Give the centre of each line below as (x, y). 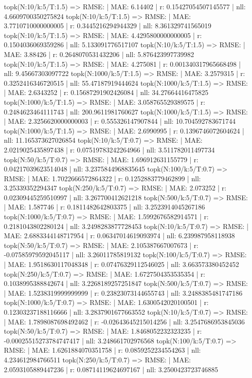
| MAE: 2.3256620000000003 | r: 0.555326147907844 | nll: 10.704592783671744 (120, 121)
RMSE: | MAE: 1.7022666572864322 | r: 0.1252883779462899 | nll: (102, 178)
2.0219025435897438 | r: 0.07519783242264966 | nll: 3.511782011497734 (109, 149)
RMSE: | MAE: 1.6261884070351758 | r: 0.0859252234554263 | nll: (102, 350)
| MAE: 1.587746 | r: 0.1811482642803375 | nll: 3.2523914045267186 (105, 207)
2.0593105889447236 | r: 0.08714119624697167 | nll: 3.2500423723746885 (111, 369)
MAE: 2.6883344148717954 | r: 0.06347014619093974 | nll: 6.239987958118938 (119, 236)
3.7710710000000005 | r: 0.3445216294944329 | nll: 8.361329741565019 (108, 26)
